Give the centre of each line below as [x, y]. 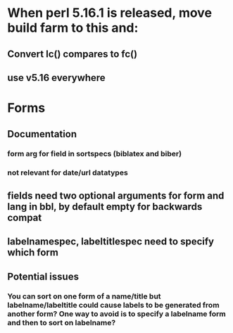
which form [33, 252]
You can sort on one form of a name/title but [84, 296]
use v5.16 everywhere [56, 78]
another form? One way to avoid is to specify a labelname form [117, 314]
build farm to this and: [73, 28]
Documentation [42, 134]
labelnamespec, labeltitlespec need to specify [111, 242]
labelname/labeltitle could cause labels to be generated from [113, 306]
